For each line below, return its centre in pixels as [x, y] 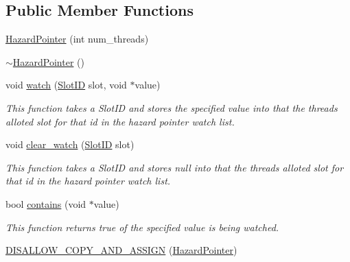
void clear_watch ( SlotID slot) [70, 144]
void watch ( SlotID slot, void [66, 85]
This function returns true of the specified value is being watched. [142, 227]
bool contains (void [46, 203]
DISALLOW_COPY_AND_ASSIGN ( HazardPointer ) [121, 250]
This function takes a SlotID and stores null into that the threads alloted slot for [175, 167]
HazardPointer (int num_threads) [77, 39]
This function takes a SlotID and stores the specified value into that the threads [172, 107]
